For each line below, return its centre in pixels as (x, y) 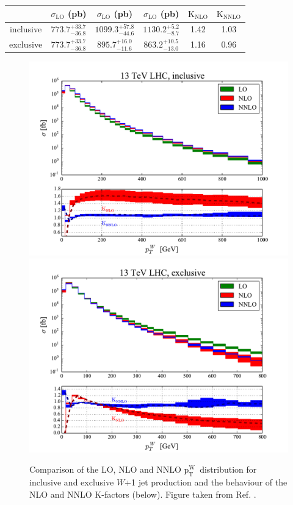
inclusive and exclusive (72, 482)
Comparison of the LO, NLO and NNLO (105, 469)
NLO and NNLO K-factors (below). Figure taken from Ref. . (143, 494)
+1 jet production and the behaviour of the (206, 482)
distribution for (228, 469)
